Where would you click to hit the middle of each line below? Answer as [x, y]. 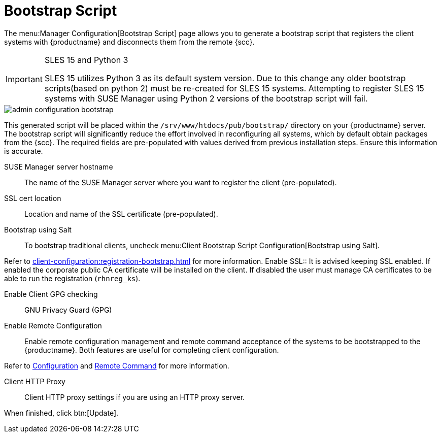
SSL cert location [33, 198]
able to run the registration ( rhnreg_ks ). [72, 278]
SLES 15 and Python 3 [86, 60]
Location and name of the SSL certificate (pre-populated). [121, 214]
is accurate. [24, 151]
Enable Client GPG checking [51, 294]
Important [24, 79]
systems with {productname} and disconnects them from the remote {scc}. [129, 42]
